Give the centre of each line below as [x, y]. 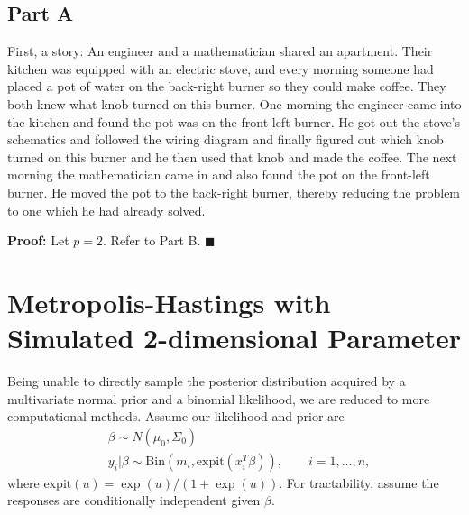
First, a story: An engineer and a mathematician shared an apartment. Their [220, 51]
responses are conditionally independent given [134, 500]
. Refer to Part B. [152, 240]
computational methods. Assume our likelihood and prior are [176, 416]
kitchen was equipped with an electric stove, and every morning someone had [221, 68]
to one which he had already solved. [106, 210]
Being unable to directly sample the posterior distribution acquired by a [207, 381]
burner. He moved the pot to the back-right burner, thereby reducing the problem [234, 192]
